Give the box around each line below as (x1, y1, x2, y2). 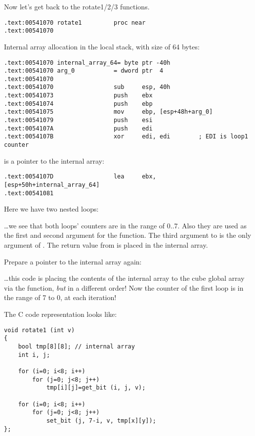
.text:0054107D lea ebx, (4, 173, 156, 180)
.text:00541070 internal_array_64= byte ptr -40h (4, 59, 170, 66)
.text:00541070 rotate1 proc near (4, 19, 146, 26)
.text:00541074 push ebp (4, 100, 153, 107)
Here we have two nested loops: (4, 204, 99, 214)
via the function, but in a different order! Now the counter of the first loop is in (4, 282, 244, 293)
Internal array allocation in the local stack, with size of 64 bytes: (4, 41, 200, 51)
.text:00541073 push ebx (4, 92, 153, 99)
